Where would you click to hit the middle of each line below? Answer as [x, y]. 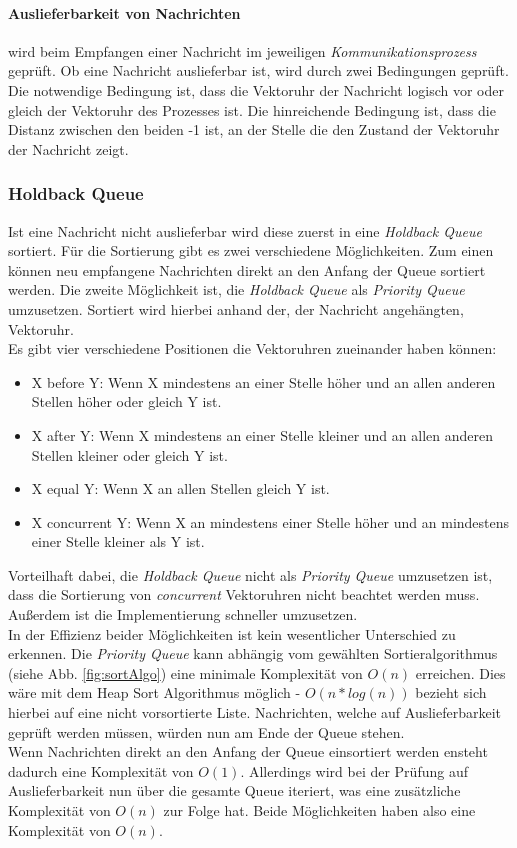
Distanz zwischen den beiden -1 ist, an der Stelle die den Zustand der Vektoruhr [254, 129]
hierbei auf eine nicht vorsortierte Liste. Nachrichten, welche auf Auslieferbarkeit [255, 712]
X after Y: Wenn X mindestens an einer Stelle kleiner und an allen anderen [262, 434]
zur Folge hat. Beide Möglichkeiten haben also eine [319, 810]
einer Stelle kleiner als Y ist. [118, 541]
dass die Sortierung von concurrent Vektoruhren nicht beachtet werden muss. [244, 594]
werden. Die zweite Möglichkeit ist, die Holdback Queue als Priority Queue [236, 289]
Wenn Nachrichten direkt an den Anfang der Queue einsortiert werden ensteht [248, 751]
